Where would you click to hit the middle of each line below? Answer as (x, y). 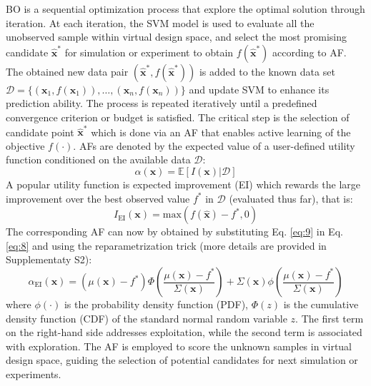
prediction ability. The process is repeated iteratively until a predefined (162, 103)
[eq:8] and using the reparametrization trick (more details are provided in (166, 245)
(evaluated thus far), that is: (291, 198)
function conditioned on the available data (98, 159)
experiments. (34, 374)
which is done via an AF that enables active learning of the (221, 132)
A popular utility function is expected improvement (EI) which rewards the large (183, 184)
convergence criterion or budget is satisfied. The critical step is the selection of (178, 117)
